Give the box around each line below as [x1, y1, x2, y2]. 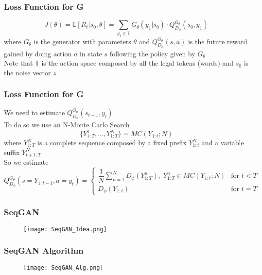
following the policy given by [109, 48, 195, 58]
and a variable [201, 137, 244, 147]
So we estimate [4, 157, 49, 167]
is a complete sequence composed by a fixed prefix [37, 137, 187, 147]
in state [79, 48, 102, 58]
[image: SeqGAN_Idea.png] [23, 225, 107, 233]
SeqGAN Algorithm [4, 244, 84, 256]
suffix [4, 147, 20, 157]
